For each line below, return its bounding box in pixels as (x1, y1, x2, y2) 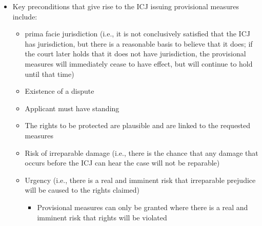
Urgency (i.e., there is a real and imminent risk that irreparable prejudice (25, 174, 256, 185)
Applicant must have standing (25, 102, 119, 113)
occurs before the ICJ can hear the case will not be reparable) (25, 157, 220, 168)
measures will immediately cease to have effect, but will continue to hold (25, 58, 253, 69)
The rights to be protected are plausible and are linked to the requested (25, 120, 251, 131)
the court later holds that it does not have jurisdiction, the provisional (25, 48, 246, 59)
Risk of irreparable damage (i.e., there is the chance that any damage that (25, 147, 258, 158)
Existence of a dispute (25, 86, 94, 96)
